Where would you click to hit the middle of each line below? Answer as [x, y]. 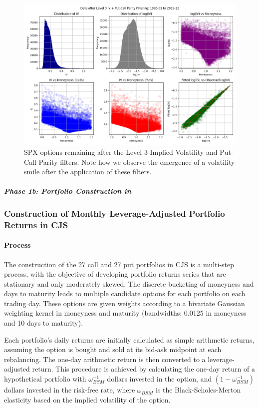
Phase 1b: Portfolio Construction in [68, 191]
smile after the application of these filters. [88, 172]
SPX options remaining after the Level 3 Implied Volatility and [121, 152]
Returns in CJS [36, 224]
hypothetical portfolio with [45, 379]
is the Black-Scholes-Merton [198, 390]
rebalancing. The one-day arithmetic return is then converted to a [105, 359]
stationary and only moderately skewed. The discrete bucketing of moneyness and [129, 283]
